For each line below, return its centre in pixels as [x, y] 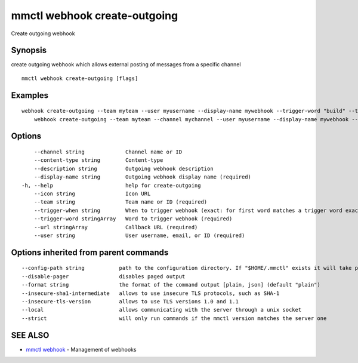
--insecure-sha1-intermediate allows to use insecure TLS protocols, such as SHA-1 [151, 293]
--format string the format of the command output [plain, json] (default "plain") [171, 285]
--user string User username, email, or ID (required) [139, 235]
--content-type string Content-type [98, 160]
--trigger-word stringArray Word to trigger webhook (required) [133, 219]
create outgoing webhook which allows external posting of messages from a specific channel [126, 64]
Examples [30, 95]
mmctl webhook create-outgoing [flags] [80, 78]
